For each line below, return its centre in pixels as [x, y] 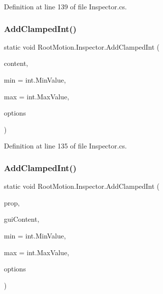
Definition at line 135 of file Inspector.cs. [65, 146]
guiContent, [22, 219]
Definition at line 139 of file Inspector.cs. [65, 6]
